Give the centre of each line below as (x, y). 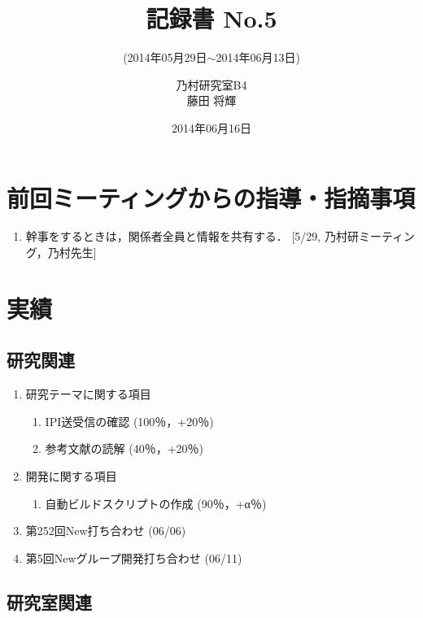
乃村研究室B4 (211, 84)
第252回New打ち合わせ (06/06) (106, 531)
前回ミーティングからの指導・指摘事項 (211, 197)
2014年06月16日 (211, 127)
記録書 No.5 (211, 18)
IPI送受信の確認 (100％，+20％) (129, 421)
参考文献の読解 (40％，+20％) (124, 448)
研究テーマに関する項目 (88, 394)
